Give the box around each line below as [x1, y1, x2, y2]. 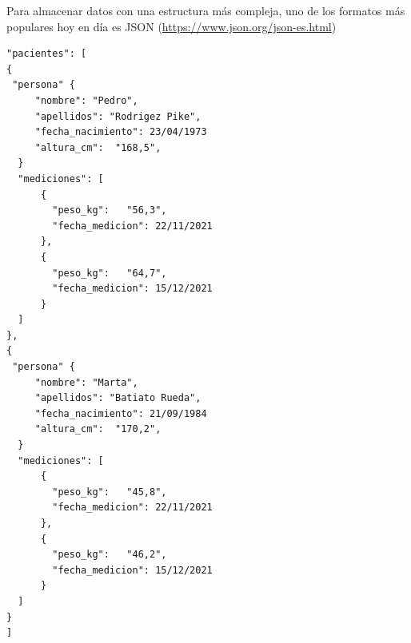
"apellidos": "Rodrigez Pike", [34, 110, 202, 122]
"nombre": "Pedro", [34, 94, 138, 106]
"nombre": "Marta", [34, 376, 138, 388]
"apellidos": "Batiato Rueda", [34, 392, 202, 404]
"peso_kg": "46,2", [52, 549, 167, 561]
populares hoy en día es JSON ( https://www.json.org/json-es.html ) [6, 18, 337, 34]
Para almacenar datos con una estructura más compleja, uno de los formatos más [6, 2, 405, 18]
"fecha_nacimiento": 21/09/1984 [34, 407, 207, 419]
